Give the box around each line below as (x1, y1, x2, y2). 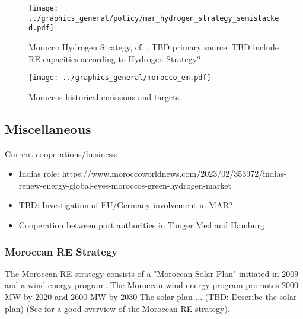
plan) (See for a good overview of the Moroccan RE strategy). (5, 302, 230, 314)
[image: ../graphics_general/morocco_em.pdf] (28, 74, 211, 82)
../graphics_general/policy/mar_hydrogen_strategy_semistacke (28, 14, 279, 23)
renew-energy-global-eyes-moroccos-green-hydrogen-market (18, 178, 231, 191)
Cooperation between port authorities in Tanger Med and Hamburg (18, 218, 264, 231)
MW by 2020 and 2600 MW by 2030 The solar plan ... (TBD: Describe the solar (5, 290, 297, 302)
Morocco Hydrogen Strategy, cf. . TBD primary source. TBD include (28, 40, 279, 53)
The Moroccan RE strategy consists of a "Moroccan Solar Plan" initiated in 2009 (5, 267, 299, 279)
